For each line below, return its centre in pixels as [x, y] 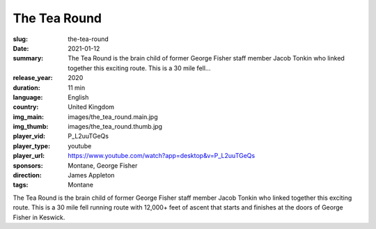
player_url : [29, 156]
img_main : [29, 117]
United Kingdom [91, 107]
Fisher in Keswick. [39, 217]
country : [26, 107]
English [78, 97]
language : [28, 97]
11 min [77, 88]
